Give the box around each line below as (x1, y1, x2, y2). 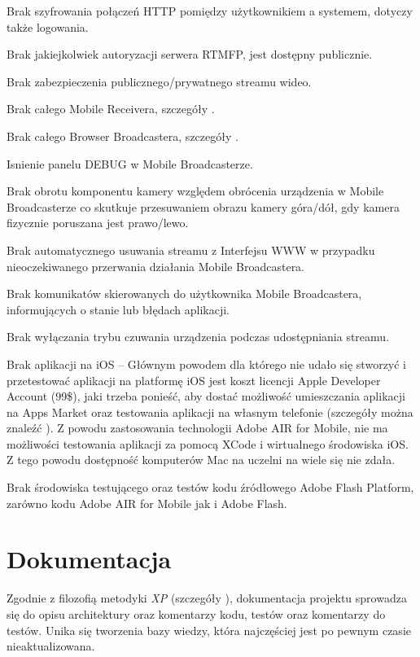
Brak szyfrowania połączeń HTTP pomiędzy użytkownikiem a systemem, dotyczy (7, 2, 413, 19)
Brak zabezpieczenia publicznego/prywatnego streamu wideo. (7, 72, 312, 90)
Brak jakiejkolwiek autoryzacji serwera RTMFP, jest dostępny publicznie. (7, 46, 373, 63)
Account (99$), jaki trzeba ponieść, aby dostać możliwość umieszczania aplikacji (7, 388, 405, 405)
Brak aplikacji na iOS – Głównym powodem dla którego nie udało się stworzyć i (7, 355, 407, 372)
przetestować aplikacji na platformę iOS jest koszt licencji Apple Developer (7, 371, 381, 388)
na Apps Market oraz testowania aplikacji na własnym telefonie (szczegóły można (7, 403, 413, 420)
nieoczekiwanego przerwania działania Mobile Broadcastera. (7, 257, 305, 274)
